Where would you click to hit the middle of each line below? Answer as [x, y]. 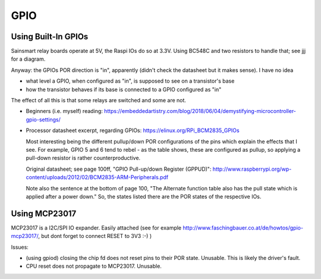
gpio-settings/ [43, 120]
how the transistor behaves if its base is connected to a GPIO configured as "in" [124, 89]
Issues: [20, 247]
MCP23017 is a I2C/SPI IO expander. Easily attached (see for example [96, 228]
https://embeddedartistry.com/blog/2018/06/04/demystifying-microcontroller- [200, 111]
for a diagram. [28, 59]
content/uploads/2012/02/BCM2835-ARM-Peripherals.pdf [97, 177]
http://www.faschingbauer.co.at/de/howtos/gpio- [243, 228]
